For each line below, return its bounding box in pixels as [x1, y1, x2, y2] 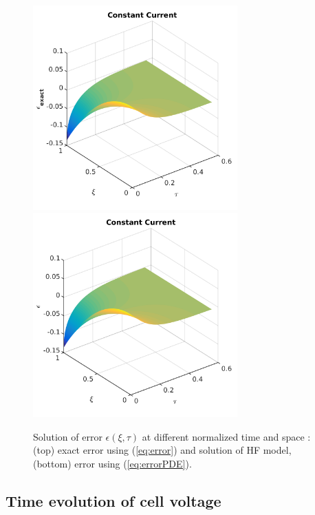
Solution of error [33, 429, 102, 443]
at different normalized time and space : [142, 429, 311, 443]
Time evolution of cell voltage [6, 490, 221, 511]
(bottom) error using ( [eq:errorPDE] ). [33, 456, 192, 470]
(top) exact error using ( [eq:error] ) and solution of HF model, [33, 443, 292, 457]
